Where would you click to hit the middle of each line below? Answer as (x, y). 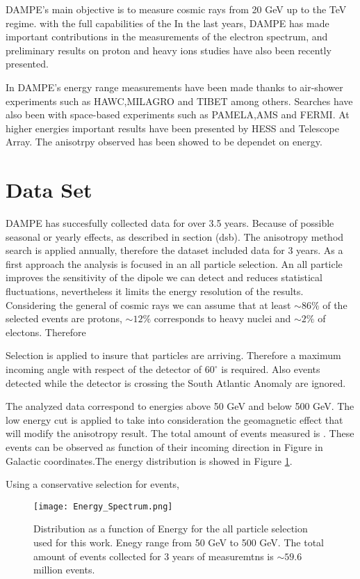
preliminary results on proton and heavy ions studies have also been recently (169, 50)
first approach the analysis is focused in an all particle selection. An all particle (174, 263)
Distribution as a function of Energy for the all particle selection (171, 529)
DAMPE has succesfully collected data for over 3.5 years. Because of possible (170, 223)
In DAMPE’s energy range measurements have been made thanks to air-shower (174, 87)
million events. (64, 570)
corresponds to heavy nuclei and (222, 318)
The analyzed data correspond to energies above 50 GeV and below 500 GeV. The (180, 406)
